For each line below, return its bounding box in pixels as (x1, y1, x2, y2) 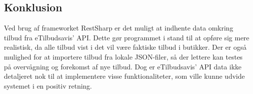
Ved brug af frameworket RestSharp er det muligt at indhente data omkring (4, 23, 233, 33)
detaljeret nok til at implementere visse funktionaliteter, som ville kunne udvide (4, 71, 245, 81)
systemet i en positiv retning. (4, 80, 92, 91)
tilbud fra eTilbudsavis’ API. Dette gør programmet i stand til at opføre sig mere (4, 32, 250, 42)
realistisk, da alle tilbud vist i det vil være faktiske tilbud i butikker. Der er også (4, 42, 247, 52)
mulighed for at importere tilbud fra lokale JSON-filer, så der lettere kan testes (4, 51, 243, 62)
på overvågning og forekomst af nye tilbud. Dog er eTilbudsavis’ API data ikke (4, 61, 242, 71)
